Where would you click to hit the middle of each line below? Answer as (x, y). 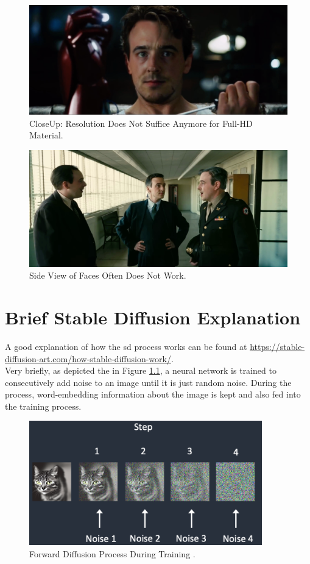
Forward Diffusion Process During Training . (112, 553)
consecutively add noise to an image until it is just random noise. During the (148, 382)
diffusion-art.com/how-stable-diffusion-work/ (88, 358)
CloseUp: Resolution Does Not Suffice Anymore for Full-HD (141, 123)
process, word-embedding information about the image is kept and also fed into (153, 394)
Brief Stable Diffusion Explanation (153, 317)
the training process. (43, 406)
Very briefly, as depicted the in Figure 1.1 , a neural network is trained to (141, 370)
